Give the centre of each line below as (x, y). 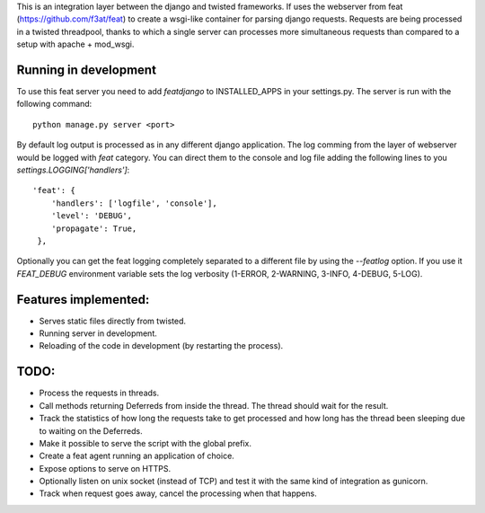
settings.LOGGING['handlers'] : (73, 170)
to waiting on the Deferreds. (91, 430)
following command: (54, 104)
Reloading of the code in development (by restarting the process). (161, 346)
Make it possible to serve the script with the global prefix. (145, 443)
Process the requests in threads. (99, 393)
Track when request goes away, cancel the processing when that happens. (178, 493)
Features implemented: (83, 300)
